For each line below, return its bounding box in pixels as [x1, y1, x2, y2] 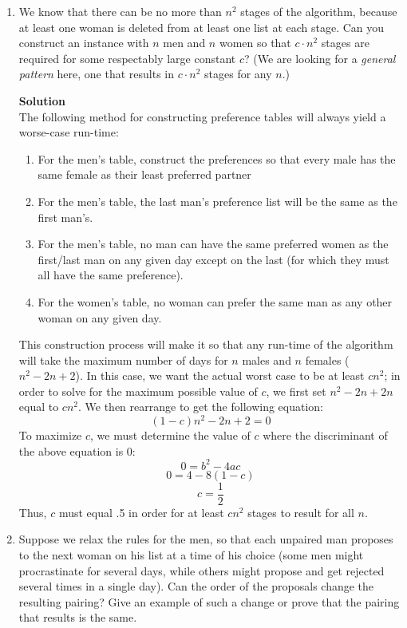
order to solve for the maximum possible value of [18, 382, 258, 399]
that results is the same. [18, 609, 137, 626]
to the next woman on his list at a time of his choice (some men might [18, 547, 364, 563]
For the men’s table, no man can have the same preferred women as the [38, 235, 389, 252]
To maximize [18, 427, 82, 444]
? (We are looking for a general [244, 49, 396, 66]
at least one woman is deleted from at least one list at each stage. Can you [18, 18, 385, 35]
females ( [305, 351, 350, 368]
